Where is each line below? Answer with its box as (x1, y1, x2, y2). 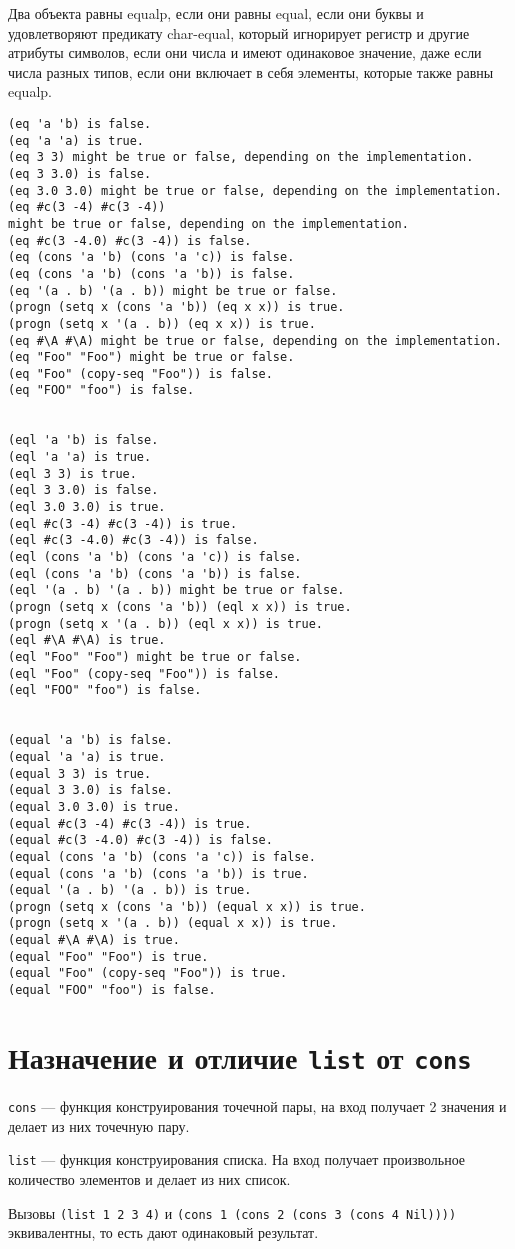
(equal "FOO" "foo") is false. (8, 983, 216, 998)
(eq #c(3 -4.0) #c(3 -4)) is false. (8, 233, 252, 248)
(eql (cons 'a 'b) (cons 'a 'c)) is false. (8, 550, 302, 565)
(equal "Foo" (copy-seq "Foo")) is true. (8, 966, 288, 981)
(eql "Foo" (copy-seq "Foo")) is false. (8, 666, 281, 681)
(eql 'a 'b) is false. (8, 433, 159, 448)
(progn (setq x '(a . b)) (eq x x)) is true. (8, 316, 316, 331)
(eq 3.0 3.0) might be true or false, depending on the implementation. (8, 183, 502, 198)
